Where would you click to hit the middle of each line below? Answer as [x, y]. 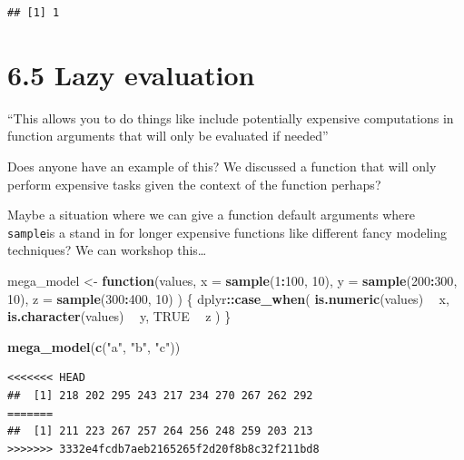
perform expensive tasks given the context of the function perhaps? [194, 184]
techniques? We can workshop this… [107, 250]
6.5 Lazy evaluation [131, 74]
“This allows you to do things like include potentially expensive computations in [231, 117]
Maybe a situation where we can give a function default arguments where [212, 215]
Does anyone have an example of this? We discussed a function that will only [222, 166]
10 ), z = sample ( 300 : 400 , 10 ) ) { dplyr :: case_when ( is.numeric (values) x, [228, 298]
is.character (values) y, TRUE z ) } [119, 316]
